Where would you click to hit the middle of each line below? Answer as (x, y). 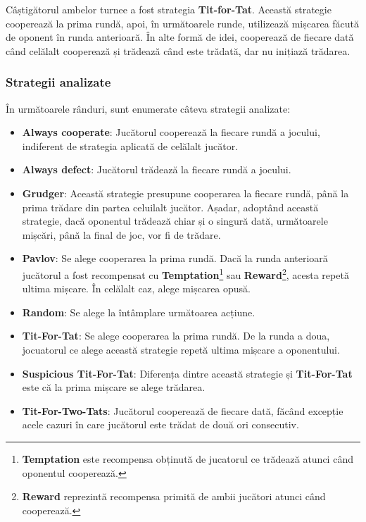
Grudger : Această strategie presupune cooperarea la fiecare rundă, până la (185, 193)
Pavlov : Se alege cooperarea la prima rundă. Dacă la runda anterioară (175, 258)
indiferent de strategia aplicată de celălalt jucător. (130, 145)
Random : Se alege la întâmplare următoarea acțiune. (139, 312)
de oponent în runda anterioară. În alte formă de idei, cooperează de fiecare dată (180, 37)
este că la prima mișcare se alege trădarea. (114, 387)
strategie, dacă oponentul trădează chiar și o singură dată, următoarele (175, 221)
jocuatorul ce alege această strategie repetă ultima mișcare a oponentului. (181, 349)
